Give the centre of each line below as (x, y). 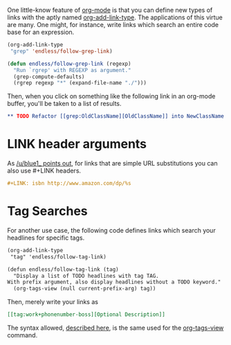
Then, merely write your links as (53, 302)
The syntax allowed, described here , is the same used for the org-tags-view (115, 328)
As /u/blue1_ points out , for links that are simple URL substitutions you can (112, 163)
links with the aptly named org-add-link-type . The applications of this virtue (115, 17)
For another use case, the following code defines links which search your (111, 230)
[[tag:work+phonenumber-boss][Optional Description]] (86, 315)
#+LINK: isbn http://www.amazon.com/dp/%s (69, 184)
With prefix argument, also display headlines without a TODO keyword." (114, 282)
